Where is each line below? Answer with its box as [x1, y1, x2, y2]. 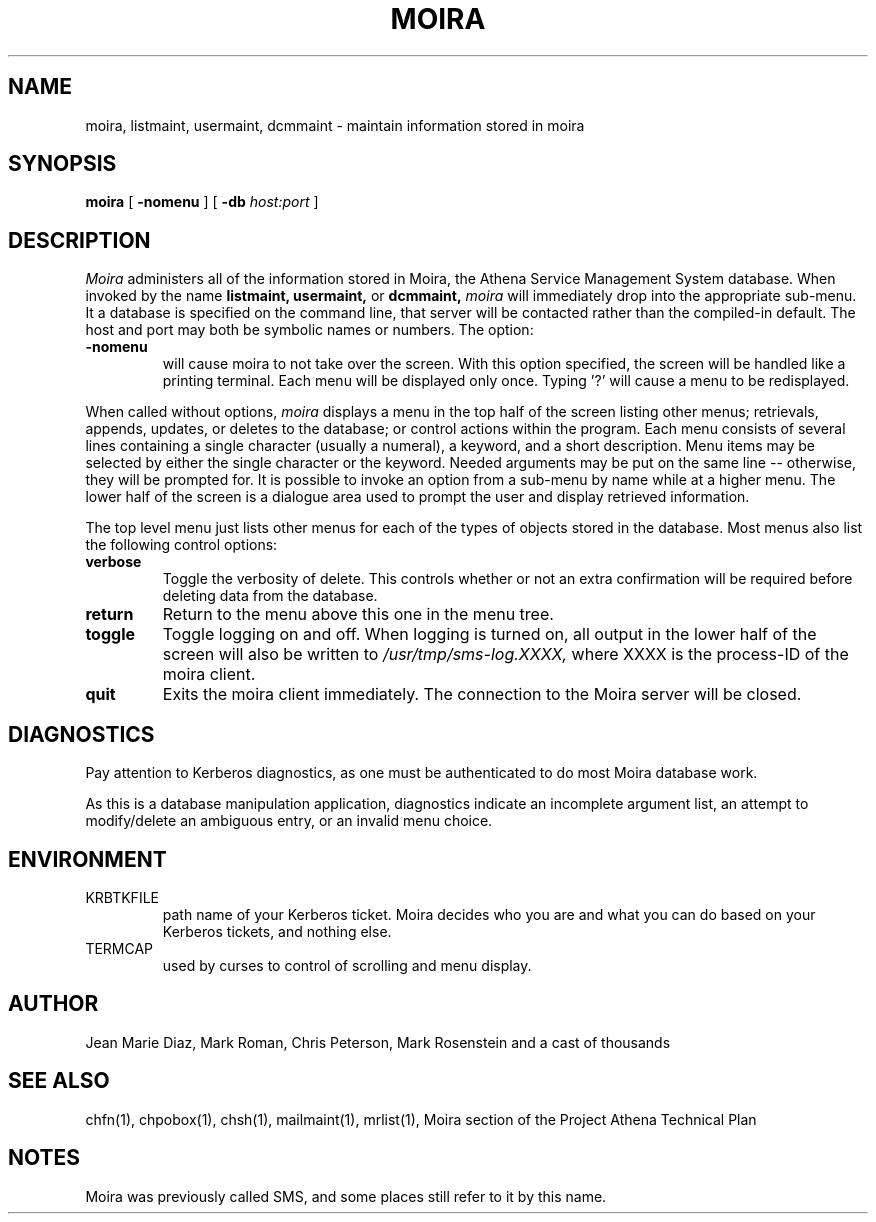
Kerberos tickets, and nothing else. [162, 922, 392, 940]
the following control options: [85, 536, 278, 554]
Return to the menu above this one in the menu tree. [162, 604, 554, 625]
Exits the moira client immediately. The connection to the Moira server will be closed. [162, 684, 802, 705]
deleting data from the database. [162, 587, 378, 605]
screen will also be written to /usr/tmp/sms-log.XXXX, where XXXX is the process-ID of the [162, 644, 849, 665]
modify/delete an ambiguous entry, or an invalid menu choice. [85, 812, 493, 830]
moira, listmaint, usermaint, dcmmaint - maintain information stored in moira [85, 116, 585, 134]
